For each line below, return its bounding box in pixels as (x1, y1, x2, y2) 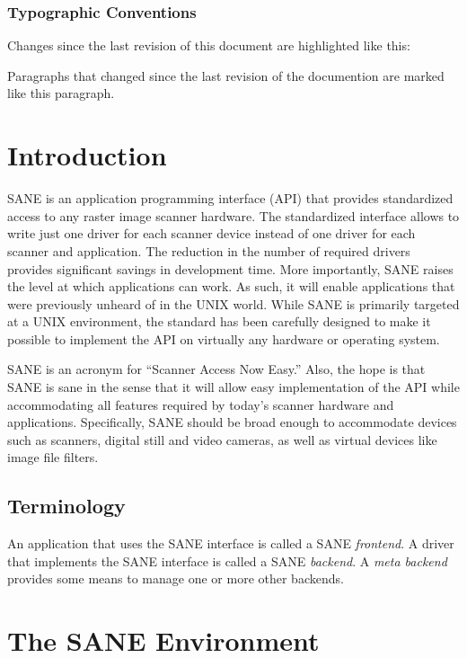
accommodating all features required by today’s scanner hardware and (7, 395, 394, 413)
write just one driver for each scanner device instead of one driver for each (7, 224, 416, 243)
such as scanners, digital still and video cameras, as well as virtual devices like (7, 430, 437, 449)
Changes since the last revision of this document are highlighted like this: (7, 36, 410, 55)
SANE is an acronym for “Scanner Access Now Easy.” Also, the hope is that (7, 360, 426, 378)
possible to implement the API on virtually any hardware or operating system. (7, 329, 440, 348)
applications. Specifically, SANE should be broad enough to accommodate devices (7, 413, 457, 431)
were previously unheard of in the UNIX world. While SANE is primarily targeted (7, 294, 460, 313)
